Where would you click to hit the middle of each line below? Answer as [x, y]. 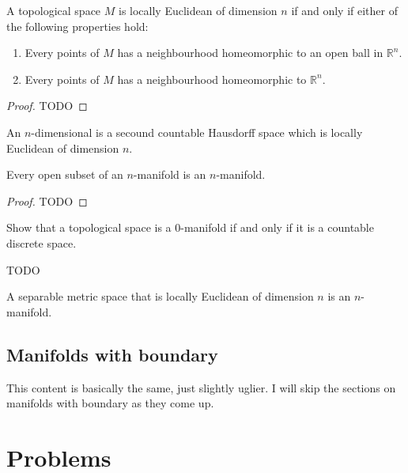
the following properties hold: [77, 26]
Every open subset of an [65, 174]
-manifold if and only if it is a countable [277, 227]
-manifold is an [170, 174]
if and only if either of [345, 10]
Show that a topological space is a [89, 227]
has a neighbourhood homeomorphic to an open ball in [250, 53]
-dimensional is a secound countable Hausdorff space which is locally [197, 132]
